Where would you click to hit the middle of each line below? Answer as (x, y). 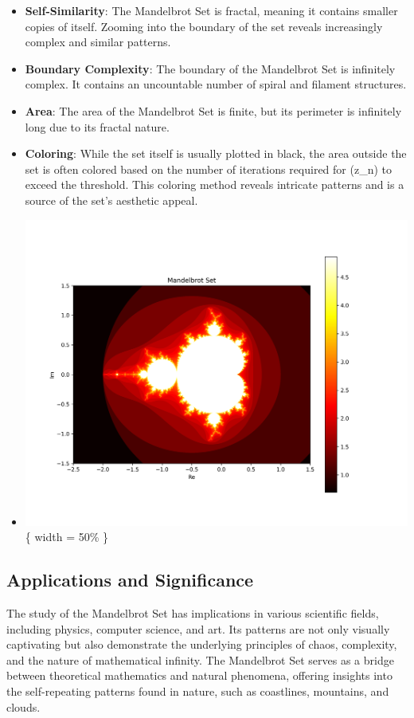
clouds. (23, 706)
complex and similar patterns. (98, 42)
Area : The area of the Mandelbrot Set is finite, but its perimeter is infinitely (213, 110)
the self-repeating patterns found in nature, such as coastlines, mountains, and (198, 691)
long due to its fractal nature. (97, 126)
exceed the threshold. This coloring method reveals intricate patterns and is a (215, 184)
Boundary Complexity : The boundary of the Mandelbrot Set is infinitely (210, 68)
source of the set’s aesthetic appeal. (111, 200)
